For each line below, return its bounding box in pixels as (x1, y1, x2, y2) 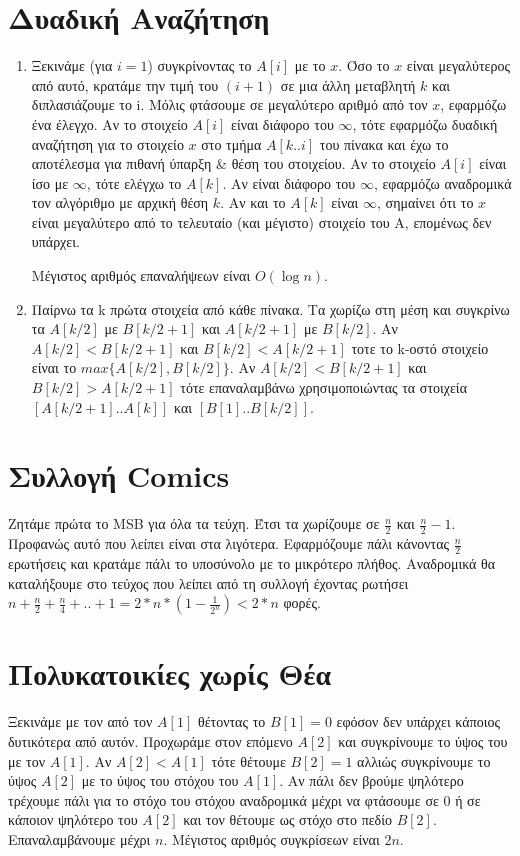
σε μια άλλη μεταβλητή (280, 74, 416, 95)
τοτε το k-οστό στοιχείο (351, 337, 489, 358)
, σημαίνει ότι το (377, 192, 474, 213)
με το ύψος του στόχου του (81, 770, 239, 791)
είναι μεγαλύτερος (406, 55, 510, 76)
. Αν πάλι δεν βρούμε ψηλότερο (279, 770, 464, 791)
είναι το (31, 357, 77, 378)
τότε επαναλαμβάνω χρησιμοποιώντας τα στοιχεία (180, 377, 467, 398)
